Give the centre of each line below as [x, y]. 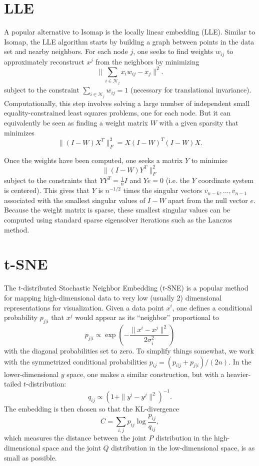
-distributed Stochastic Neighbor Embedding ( [92, 288]
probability [21, 317]
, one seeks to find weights [173, 51]
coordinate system [226, 180]
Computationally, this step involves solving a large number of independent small [127, 103]
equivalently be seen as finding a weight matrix [76, 123]
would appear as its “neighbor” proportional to [147, 317]
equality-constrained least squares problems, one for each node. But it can [117, 113]
